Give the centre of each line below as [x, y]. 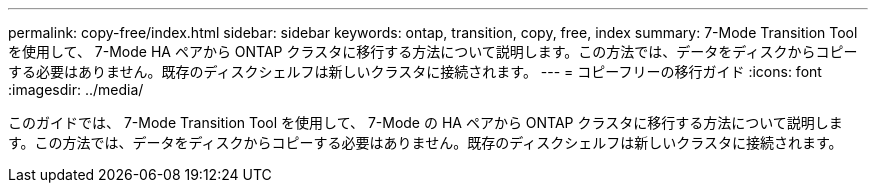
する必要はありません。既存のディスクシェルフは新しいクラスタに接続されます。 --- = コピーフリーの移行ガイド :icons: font [415, 71]
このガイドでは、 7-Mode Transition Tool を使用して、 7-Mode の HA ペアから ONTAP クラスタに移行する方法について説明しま [425, 122]
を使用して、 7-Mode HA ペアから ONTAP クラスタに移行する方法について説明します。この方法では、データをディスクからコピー [433, 51]
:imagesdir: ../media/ [76, 89]
